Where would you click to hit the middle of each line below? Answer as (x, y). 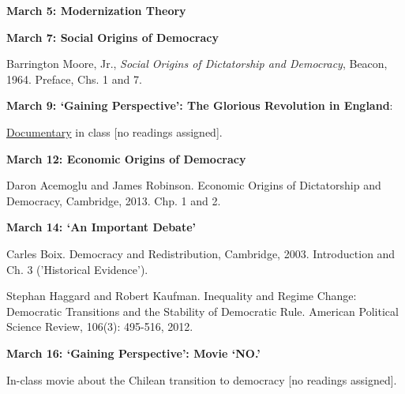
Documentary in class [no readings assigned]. (114, 131)
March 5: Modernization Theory (96, 10)
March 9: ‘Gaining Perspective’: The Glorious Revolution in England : (200, 105)
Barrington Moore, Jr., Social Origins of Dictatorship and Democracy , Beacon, (197, 64)
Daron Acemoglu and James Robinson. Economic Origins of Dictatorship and (194, 185)
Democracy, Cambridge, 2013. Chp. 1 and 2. (114, 200)
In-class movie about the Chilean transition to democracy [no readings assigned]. (202, 379)
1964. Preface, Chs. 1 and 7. (74, 79)
